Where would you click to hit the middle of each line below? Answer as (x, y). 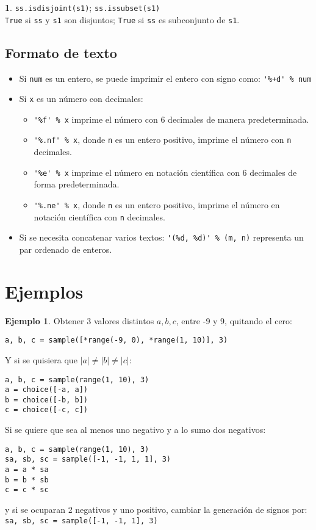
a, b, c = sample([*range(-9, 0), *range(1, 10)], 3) (117, 340)
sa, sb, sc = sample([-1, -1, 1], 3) (81, 521)
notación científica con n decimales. (99, 216)
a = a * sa (27, 470)
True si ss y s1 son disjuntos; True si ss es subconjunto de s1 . (122, 19)
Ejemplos (44, 291)
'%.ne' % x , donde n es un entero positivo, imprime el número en (157, 204)
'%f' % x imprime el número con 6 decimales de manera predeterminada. (171, 119)
